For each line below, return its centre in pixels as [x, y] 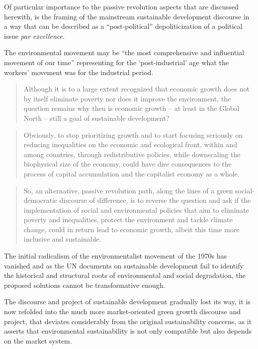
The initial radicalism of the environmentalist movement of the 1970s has [115, 256]
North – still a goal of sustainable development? [96, 118]
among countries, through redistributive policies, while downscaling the [132, 154]
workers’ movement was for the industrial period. [79, 72]
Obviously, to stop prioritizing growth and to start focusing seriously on [133, 134]
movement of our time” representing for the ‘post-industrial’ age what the [116, 62]
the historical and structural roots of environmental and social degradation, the [125, 275]
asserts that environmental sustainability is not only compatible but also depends [128, 331]
